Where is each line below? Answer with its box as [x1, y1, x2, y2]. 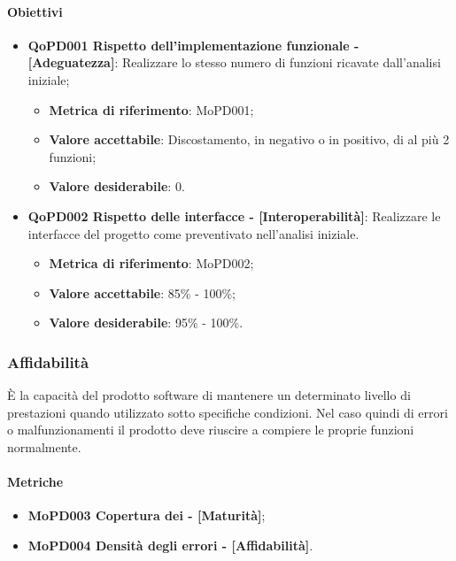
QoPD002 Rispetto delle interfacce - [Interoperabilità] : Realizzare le [27, 206, 441, 225]
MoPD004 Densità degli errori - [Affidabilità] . [27, 535, 313, 554]
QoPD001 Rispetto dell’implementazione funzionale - [27, 35, 359, 54]
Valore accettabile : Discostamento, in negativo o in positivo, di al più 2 [49, 130, 450, 149]
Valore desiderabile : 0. [49, 177, 185, 196]
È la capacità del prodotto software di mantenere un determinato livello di [7, 386, 411, 404]
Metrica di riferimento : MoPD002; [49, 254, 254, 273]
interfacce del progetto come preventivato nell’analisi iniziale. [27, 224, 359, 242]
